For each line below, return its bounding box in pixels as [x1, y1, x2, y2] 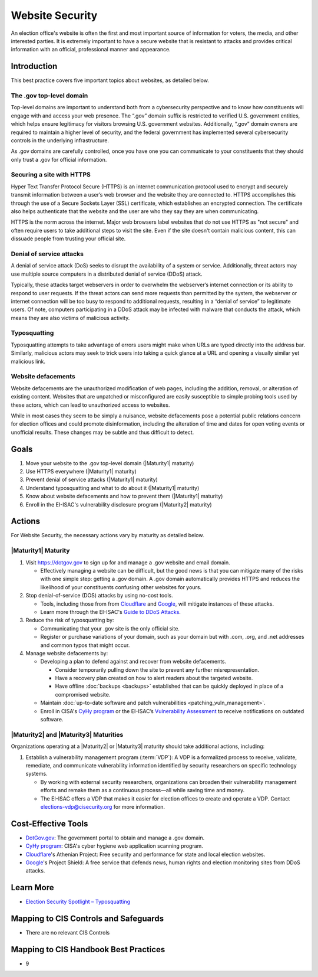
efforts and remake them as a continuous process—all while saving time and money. [40, 787, 245, 794]
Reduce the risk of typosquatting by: [25, 617, 114, 624]
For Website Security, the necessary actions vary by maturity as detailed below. [11, 532, 204, 539]
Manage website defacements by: [25, 649, 108, 656]
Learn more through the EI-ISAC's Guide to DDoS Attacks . [40, 608, 181, 615]
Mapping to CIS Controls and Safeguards [11, 914, 164, 924]
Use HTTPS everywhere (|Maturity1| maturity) [25, 468, 137, 475]
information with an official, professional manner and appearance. [11, 46, 171, 53]
